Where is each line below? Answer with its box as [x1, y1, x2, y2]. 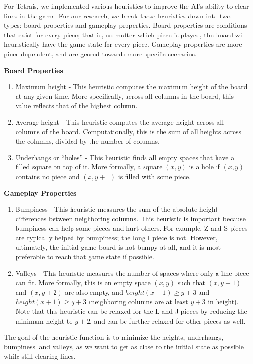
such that [177, 277, 205, 288]
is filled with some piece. [118, 171, 191, 181]
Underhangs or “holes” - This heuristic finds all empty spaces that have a [15, 152, 235, 162]
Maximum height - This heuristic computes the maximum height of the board [15, 81, 248, 91]
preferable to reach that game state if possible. [15, 252, 154, 262]
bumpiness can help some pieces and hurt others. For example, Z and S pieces [15, 223, 248, 233]
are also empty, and [65, 287, 123, 297]
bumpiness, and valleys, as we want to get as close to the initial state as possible [4, 341, 244, 351]
